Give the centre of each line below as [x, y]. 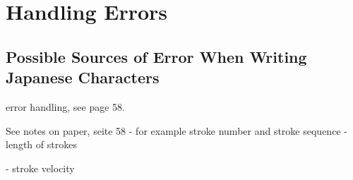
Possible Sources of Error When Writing [156, 56]
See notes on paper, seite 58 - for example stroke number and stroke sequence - [176, 130]
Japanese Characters [83, 77]
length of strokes [41, 144]
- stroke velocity [40, 168]
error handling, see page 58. [65, 106]
